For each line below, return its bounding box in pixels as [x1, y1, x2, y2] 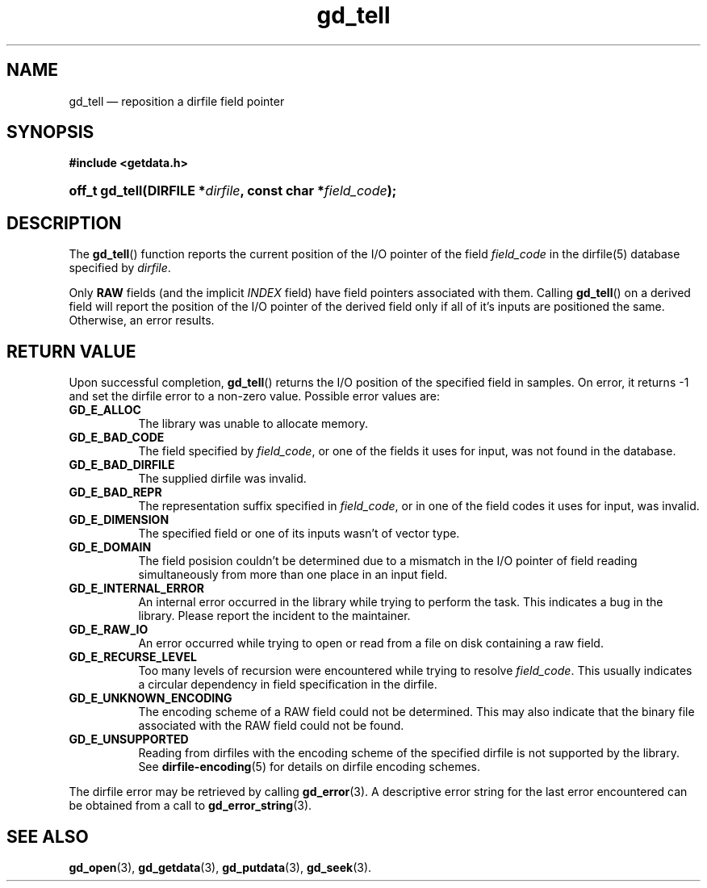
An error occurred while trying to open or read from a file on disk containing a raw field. [138, 636, 604, 651]
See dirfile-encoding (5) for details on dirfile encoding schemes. [138, 760, 481, 774]
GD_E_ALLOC [69, 403, 141, 417]
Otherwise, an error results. [69, 313, 215, 328]
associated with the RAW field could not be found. [138, 718, 404, 733]
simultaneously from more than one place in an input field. [138, 568, 448, 582]
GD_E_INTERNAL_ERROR [69, 581, 204, 596]
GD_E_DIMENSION [69, 513, 169, 527]
